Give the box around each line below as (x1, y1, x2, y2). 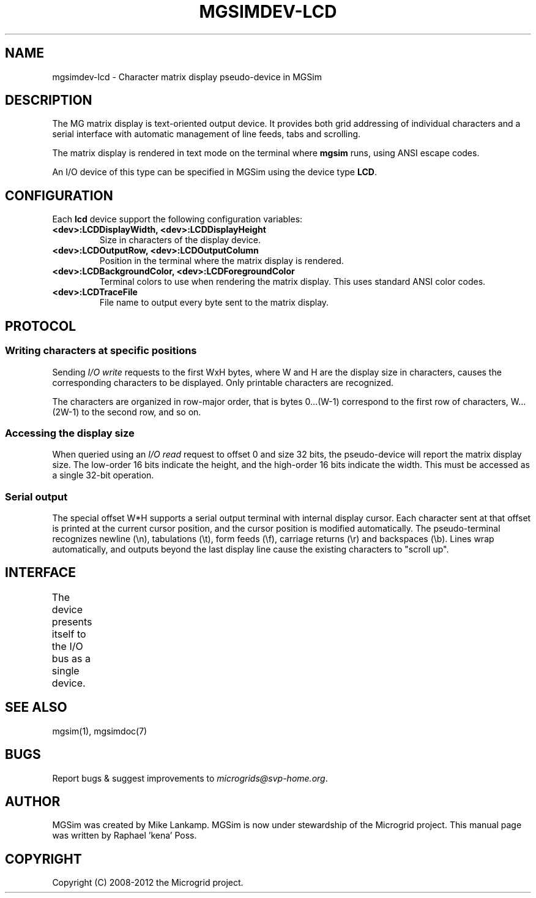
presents (51, 615, 92, 628)
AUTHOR (5, 793, 61, 809)
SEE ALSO (5, 700, 67, 715)
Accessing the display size (5, 426, 135, 439)
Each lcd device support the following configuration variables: (52, 214, 303, 225)
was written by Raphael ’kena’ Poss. (52, 830, 197, 841)
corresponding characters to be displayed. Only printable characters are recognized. (52, 377, 394, 388)
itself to (51, 627, 86, 640)
